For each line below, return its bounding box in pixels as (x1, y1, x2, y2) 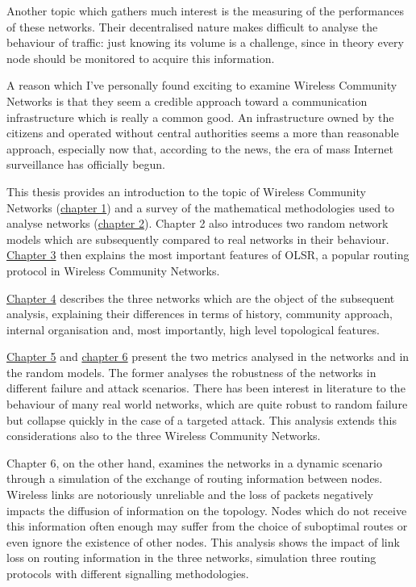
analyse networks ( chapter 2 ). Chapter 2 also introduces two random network (6, 215, 389, 232)
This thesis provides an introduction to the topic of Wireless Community (6, 182, 366, 199)
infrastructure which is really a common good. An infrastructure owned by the (6, 108, 394, 125)
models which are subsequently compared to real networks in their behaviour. (6, 230, 389, 247)
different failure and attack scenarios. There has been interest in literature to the (6, 379, 406, 396)
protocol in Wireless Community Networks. (6, 262, 220, 279)
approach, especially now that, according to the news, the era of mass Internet (6, 140, 393, 157)
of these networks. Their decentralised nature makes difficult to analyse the (6, 18, 378, 35)
